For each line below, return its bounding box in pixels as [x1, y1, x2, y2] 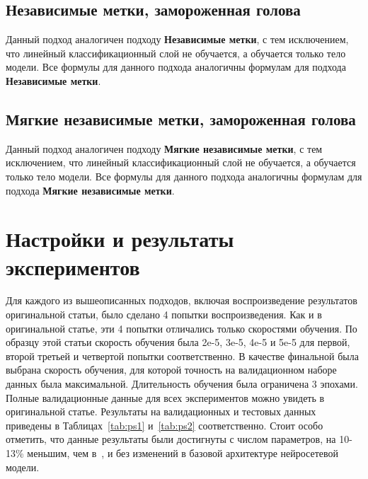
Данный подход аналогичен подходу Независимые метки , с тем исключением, [6, 32, 349, 47]
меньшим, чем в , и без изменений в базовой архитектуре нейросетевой [27, 446, 339, 460]
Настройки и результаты [6, 224, 234, 253]
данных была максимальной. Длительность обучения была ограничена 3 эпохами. [6, 376, 358, 391]
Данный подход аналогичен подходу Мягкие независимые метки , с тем [6, 141, 323, 156]
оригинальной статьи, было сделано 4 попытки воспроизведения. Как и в [6, 307, 322, 322]
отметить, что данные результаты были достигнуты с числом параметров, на [6, 432, 336, 446]
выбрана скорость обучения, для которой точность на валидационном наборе [6, 362, 337, 377]
